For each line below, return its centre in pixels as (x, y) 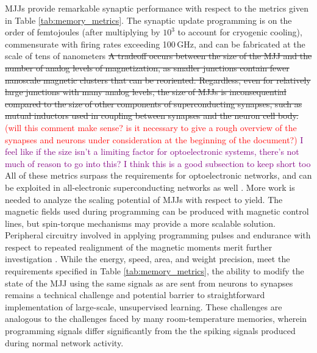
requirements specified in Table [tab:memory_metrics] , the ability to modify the (155, 271)
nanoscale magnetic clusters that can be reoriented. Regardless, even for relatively (158, 80)
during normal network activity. (64, 342)
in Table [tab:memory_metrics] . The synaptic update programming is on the (148, 20)
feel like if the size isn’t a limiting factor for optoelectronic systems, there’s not (152, 152)
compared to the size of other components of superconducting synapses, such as (154, 103)
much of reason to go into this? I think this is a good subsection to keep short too (158, 163)
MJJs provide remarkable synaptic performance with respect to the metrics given (157, 8)
